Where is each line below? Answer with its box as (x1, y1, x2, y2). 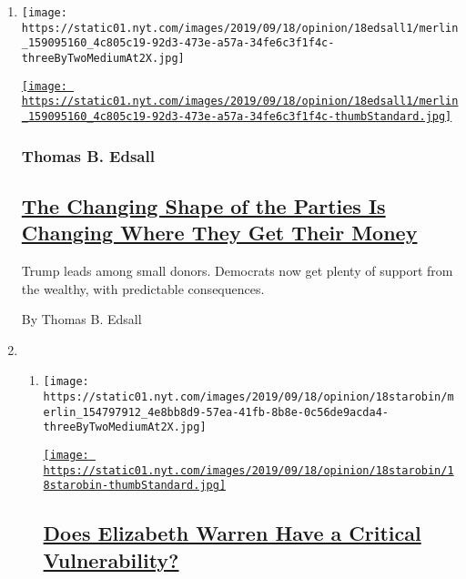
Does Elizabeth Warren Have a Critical (43, 519, 421, 547)
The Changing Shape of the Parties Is (21, 191, 386, 219)
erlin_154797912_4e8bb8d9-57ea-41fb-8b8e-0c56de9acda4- (43, 405, 390, 419)
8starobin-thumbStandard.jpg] (43, 479, 227, 493)
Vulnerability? (43, 545, 179, 574)
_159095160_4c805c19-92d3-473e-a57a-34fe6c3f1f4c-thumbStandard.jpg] (21, 109, 452, 123)
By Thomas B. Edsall (21, 310, 142, 329)
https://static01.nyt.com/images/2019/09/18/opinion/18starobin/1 (43, 463, 454, 477)
